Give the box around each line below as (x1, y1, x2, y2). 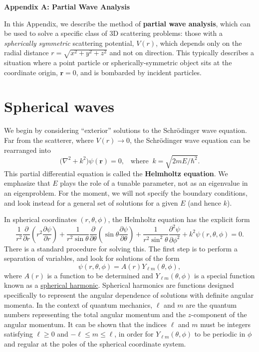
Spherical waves (4, 96, 114, 117)
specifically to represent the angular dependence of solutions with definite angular (4, 290, 254, 300)
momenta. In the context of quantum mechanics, (4, 299, 153, 310)
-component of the (191, 309, 247, 320)
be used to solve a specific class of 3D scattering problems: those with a (4, 28, 223, 38)
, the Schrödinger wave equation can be (130, 135, 251, 145)
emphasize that (4, 178, 50, 188)
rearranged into (4, 144, 51, 155)
